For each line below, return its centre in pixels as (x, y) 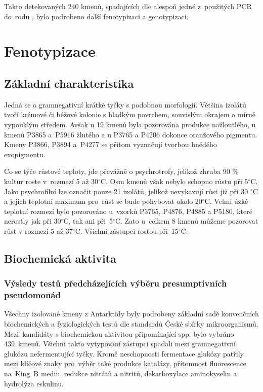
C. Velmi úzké (226, 201)
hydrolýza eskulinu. (34, 383)
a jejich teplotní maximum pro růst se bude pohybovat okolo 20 (103, 201)
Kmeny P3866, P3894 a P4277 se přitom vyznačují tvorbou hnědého (111, 144)
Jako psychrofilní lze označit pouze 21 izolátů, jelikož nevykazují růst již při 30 (126, 191)
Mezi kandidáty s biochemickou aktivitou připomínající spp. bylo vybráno (119, 333)
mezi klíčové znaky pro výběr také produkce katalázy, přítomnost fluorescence (125, 363)
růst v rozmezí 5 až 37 (38, 230)
